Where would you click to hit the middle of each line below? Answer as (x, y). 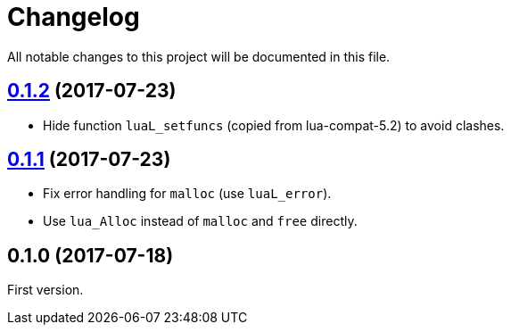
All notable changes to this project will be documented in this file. (199, 56)
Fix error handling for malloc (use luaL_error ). (187, 194)
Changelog (74, 17)
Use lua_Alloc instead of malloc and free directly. (200, 221)
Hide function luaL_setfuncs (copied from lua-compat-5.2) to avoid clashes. (274, 125)
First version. (45, 290)
